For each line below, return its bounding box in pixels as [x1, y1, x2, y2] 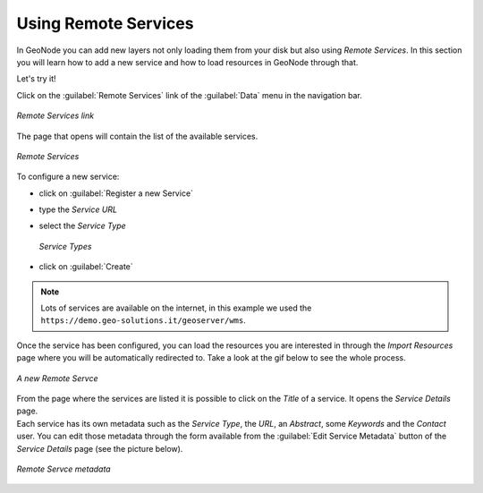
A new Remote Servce [16, 372, 98, 384]
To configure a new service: [16, 171, 120, 183]
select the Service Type [38, 220, 127, 232]
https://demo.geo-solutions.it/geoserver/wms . [40, 315, 246, 326]
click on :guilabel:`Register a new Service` [38, 188, 194, 199]
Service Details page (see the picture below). [16, 443, 183, 454]
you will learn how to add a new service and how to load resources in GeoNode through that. [16, 56, 359, 67]
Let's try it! [16, 73, 57, 84]
